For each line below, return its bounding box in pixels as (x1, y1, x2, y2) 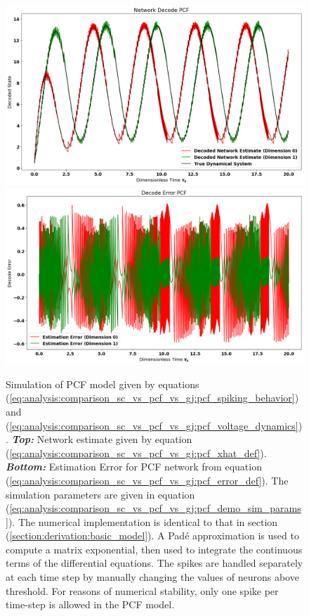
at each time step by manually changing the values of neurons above (6, 570, 299, 584)
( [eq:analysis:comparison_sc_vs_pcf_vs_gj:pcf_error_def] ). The (6, 473, 289, 487)
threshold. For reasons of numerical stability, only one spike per (6, 583, 279, 598)
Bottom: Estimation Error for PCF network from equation (6, 459, 262, 474)
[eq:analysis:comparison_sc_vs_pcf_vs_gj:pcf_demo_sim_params (9, 501, 301, 515)
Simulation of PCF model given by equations (6, 376, 199, 391)
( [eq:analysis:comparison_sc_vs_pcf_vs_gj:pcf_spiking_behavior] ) (6, 390, 299, 405)
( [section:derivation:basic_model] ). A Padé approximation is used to (6, 528, 299, 543)
